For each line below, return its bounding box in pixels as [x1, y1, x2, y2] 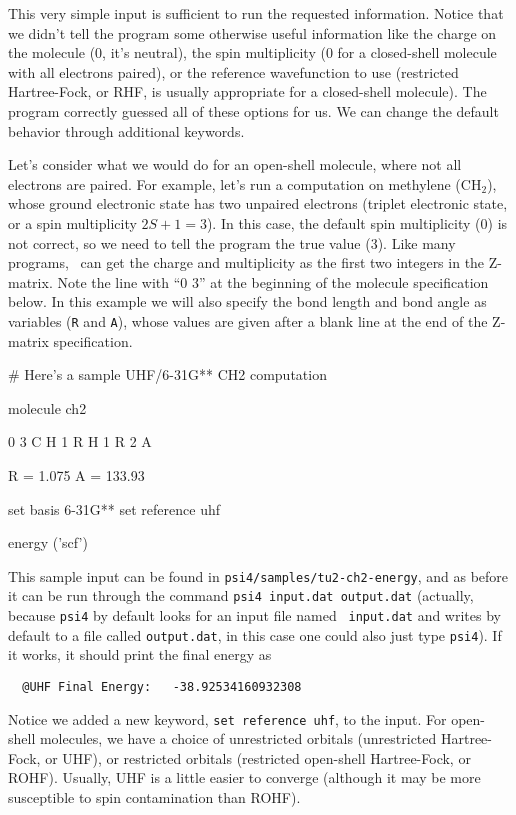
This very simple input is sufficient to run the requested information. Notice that [8, 3, 504, 23]
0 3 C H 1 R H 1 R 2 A [8, 431, 152, 452]
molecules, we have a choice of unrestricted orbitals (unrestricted [39, 728, 437, 749]
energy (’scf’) [8, 532, 88, 553]
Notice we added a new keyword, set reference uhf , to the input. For [8, 708, 447, 729]
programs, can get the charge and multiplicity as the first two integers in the [8, 252, 485, 273]
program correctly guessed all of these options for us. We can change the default [8, 100, 499, 121]
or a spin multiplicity [8, 212, 137, 233]
